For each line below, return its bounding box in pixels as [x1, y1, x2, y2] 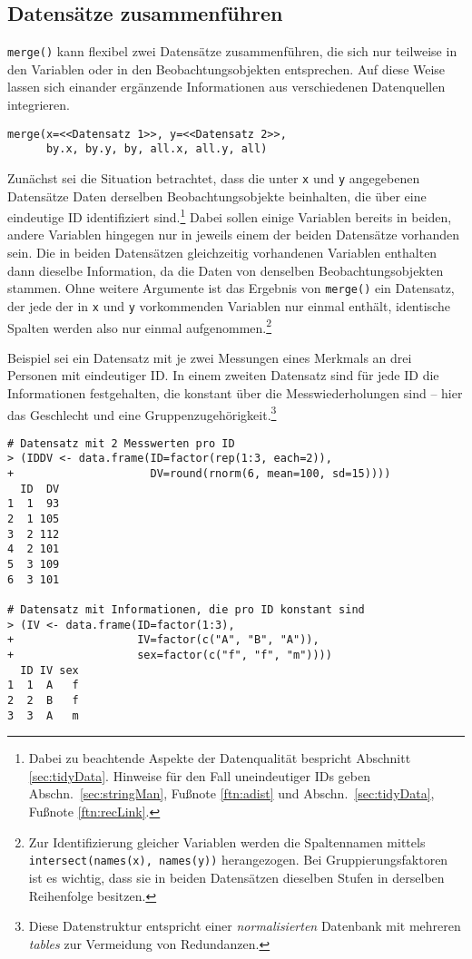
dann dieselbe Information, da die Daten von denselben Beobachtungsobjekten [7, 260, 444, 279]
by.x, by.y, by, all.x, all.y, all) [45, 142, 268, 156]
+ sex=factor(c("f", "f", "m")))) [7, 649, 332, 662]
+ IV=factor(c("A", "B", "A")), [7, 633, 320, 647]
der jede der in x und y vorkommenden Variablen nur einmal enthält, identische [7, 296, 450, 315]
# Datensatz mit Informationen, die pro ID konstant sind [7, 603, 365, 617]
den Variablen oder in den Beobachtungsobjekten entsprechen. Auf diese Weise [7, 59, 446, 78]
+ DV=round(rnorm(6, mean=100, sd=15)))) [7, 467, 391, 481]
